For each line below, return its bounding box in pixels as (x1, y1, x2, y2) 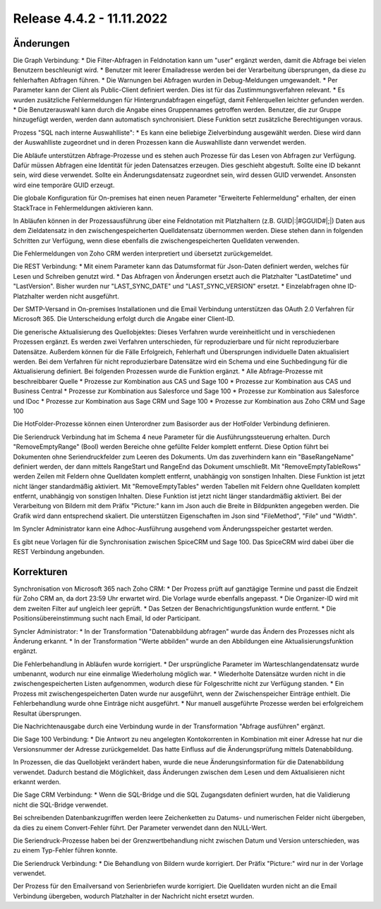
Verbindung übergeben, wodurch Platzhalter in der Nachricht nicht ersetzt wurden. (13, 891, 254, 900)
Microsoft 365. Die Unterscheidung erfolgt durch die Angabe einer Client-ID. (13, 315, 235, 323)
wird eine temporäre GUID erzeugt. (13, 181, 115, 189)
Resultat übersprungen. (13, 709, 82, 718)
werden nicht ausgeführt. (46, 291, 119, 300)
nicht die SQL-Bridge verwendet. (13, 800, 109, 809)
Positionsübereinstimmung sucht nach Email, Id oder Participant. (13, 614, 201, 622)
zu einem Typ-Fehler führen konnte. (13, 846, 118, 855)
